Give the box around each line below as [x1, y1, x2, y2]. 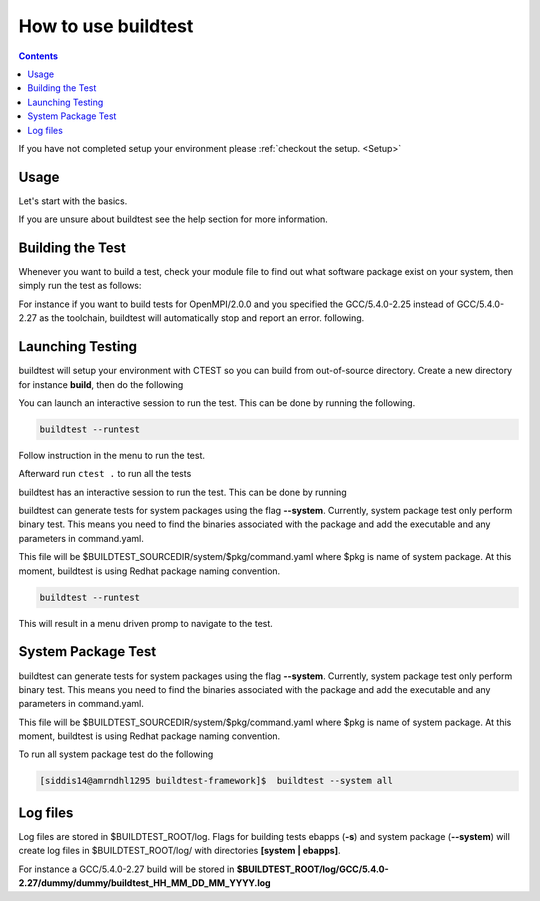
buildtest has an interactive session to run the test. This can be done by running [18, 486, 347, 498]
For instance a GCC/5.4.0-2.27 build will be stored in [18, 863, 235, 875]
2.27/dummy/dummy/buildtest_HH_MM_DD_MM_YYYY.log [18, 877, 271, 889]
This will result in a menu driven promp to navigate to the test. [18, 617, 274, 629]
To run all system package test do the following [18, 748, 214, 760]
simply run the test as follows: [18, 280, 142, 292]
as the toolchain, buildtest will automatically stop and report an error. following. [38, 312, 365, 324]
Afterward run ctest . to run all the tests [18, 468, 192, 480]
